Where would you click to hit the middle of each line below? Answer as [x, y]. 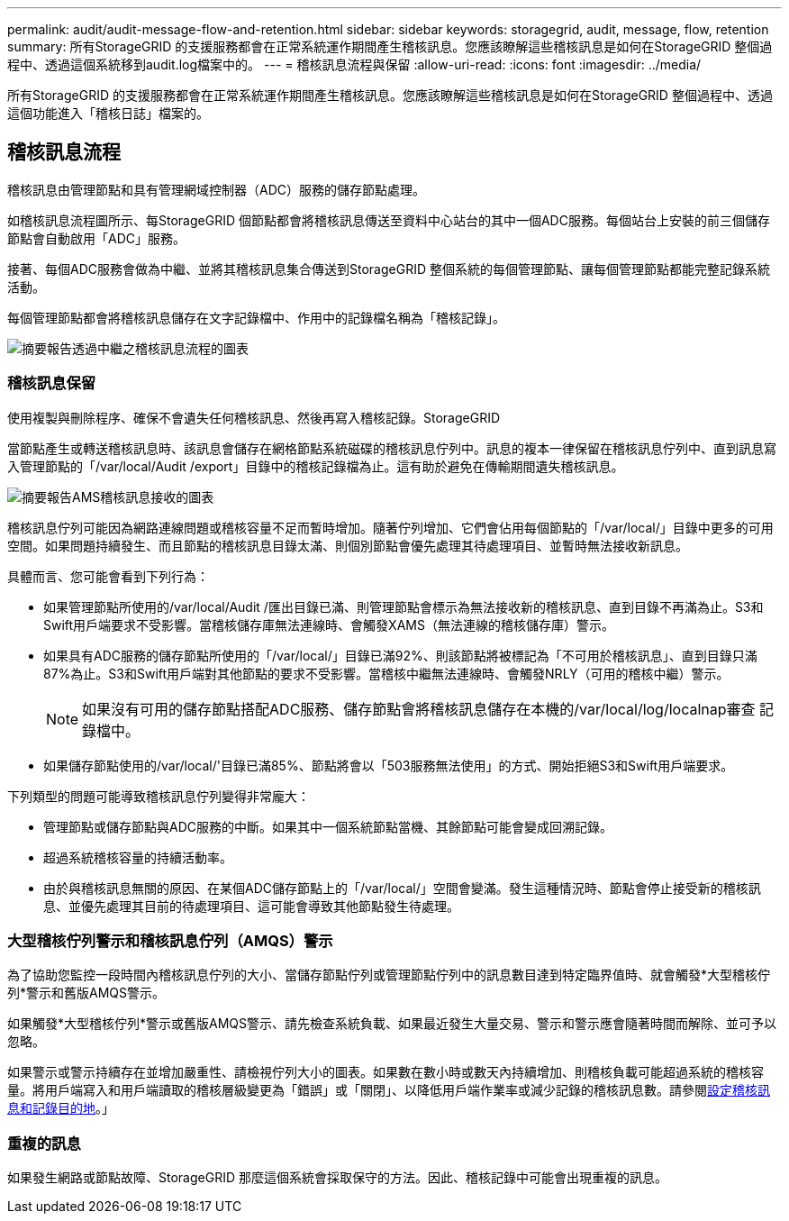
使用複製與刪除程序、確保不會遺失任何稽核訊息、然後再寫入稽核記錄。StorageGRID [254, 417]
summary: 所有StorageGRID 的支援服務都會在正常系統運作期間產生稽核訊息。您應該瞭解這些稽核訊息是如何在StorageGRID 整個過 [390, 46]
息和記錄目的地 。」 [61, 1108]
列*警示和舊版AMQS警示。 [86, 993]
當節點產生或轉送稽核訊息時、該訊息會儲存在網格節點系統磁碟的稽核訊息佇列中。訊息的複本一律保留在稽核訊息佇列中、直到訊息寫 [392, 448]
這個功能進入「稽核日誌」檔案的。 [108, 113]
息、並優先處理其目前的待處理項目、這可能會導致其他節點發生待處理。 [251, 906]
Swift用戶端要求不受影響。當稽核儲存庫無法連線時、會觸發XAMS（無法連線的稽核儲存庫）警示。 [329, 624]
